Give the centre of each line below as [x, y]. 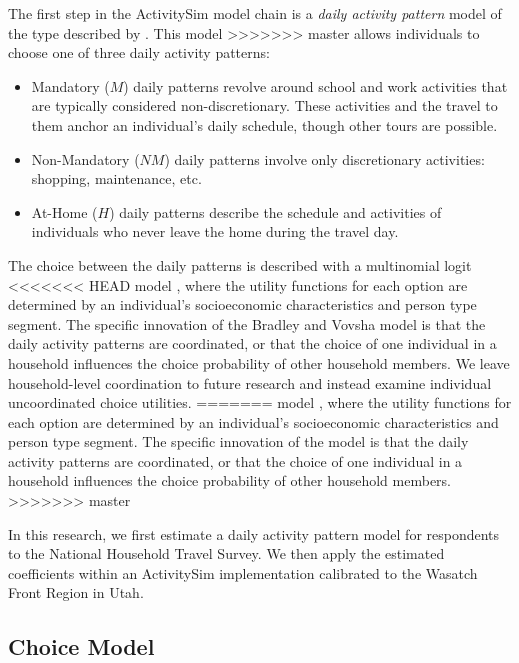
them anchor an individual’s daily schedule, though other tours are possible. [264, 124]
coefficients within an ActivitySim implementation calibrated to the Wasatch [243, 572]
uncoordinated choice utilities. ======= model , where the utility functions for [260, 402]
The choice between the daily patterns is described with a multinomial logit [240, 264]
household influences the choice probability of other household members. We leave [259, 362]
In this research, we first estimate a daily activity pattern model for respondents [254, 533]
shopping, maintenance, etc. [116, 178]
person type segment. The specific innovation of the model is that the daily [238, 441]
